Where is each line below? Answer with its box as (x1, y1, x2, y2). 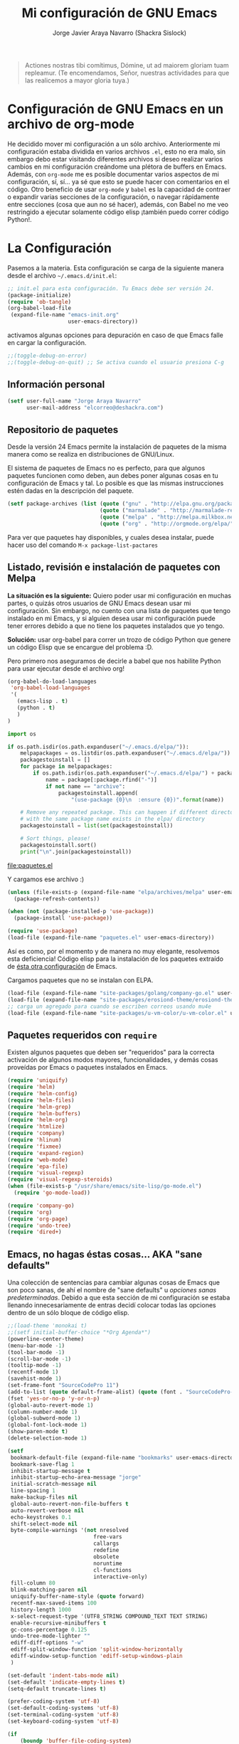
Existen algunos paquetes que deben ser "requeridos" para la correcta (7, 1048, 215, 1057)
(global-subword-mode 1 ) (7, 1415, 81, 1422)
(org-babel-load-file (7, 304, 72, 312)
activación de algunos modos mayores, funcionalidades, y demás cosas (7, 1056, 218, 1064)
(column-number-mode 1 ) (7, 1408, 78, 1415)
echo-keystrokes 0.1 (10, 1514, 72, 1521)
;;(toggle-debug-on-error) (7, 352, 87, 360)
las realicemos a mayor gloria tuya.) (24, 76, 130, 85)
